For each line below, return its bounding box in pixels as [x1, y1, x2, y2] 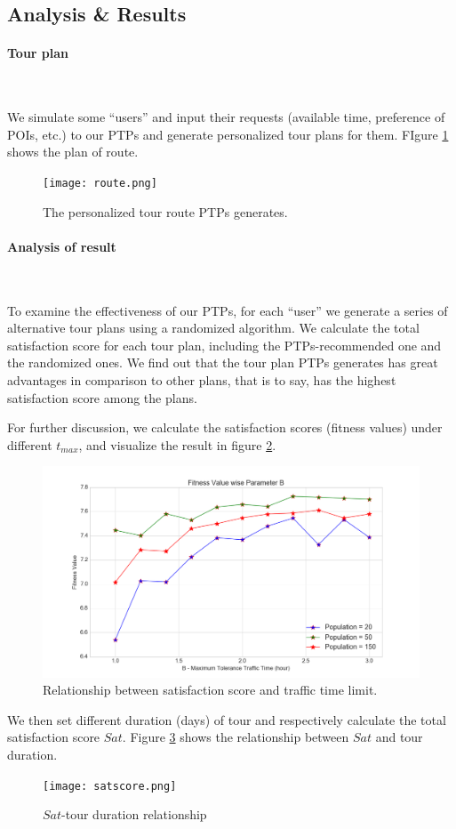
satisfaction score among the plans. [7, 388, 197, 406]
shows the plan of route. [7, 142, 139, 161]
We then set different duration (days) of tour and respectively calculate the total [7, 710, 446, 728]
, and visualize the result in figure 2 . [78, 435, 276, 454]
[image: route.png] [43, 176, 157, 189]
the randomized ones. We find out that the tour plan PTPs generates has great [7, 353, 438, 372]
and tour [375, 728, 423, 746]
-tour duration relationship [61, 805, 207, 824]
